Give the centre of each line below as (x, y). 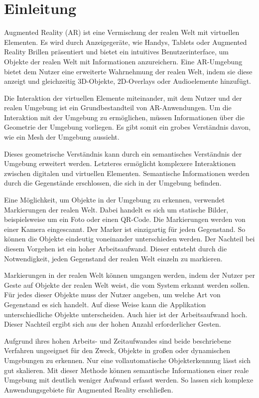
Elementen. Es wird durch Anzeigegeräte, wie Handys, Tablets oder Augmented (126, 42)
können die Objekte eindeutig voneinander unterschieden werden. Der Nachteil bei (129, 239)
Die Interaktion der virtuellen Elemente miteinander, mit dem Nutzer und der (123, 98)
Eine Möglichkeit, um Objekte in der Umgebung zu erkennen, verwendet (115, 200)
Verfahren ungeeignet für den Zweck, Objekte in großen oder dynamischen (117, 350)
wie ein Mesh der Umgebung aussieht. (62, 137)
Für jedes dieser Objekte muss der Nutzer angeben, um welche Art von (112, 295)
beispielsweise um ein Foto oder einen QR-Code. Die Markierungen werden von (125, 219)
